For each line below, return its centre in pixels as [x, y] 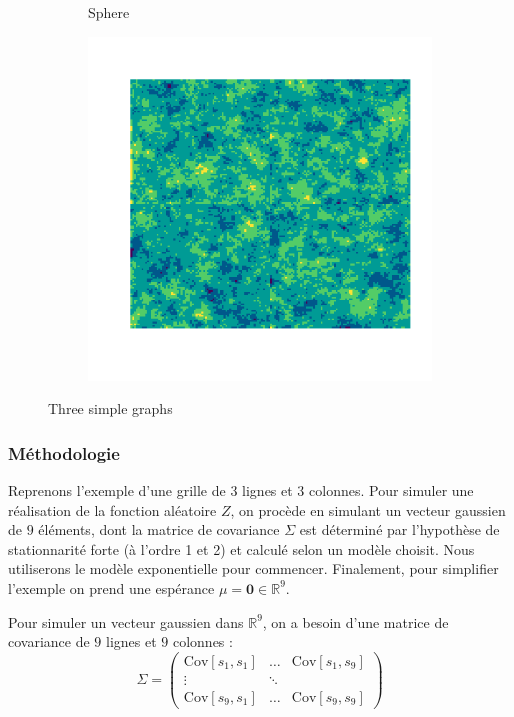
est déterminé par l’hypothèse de [399, 529]
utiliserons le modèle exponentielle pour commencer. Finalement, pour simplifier [253, 568]
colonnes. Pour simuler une [391, 490]
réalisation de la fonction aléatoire [112, 509]
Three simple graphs [110, 408]
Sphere [109, 12]
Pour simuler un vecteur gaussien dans [126, 621]
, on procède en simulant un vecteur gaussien [368, 509]
